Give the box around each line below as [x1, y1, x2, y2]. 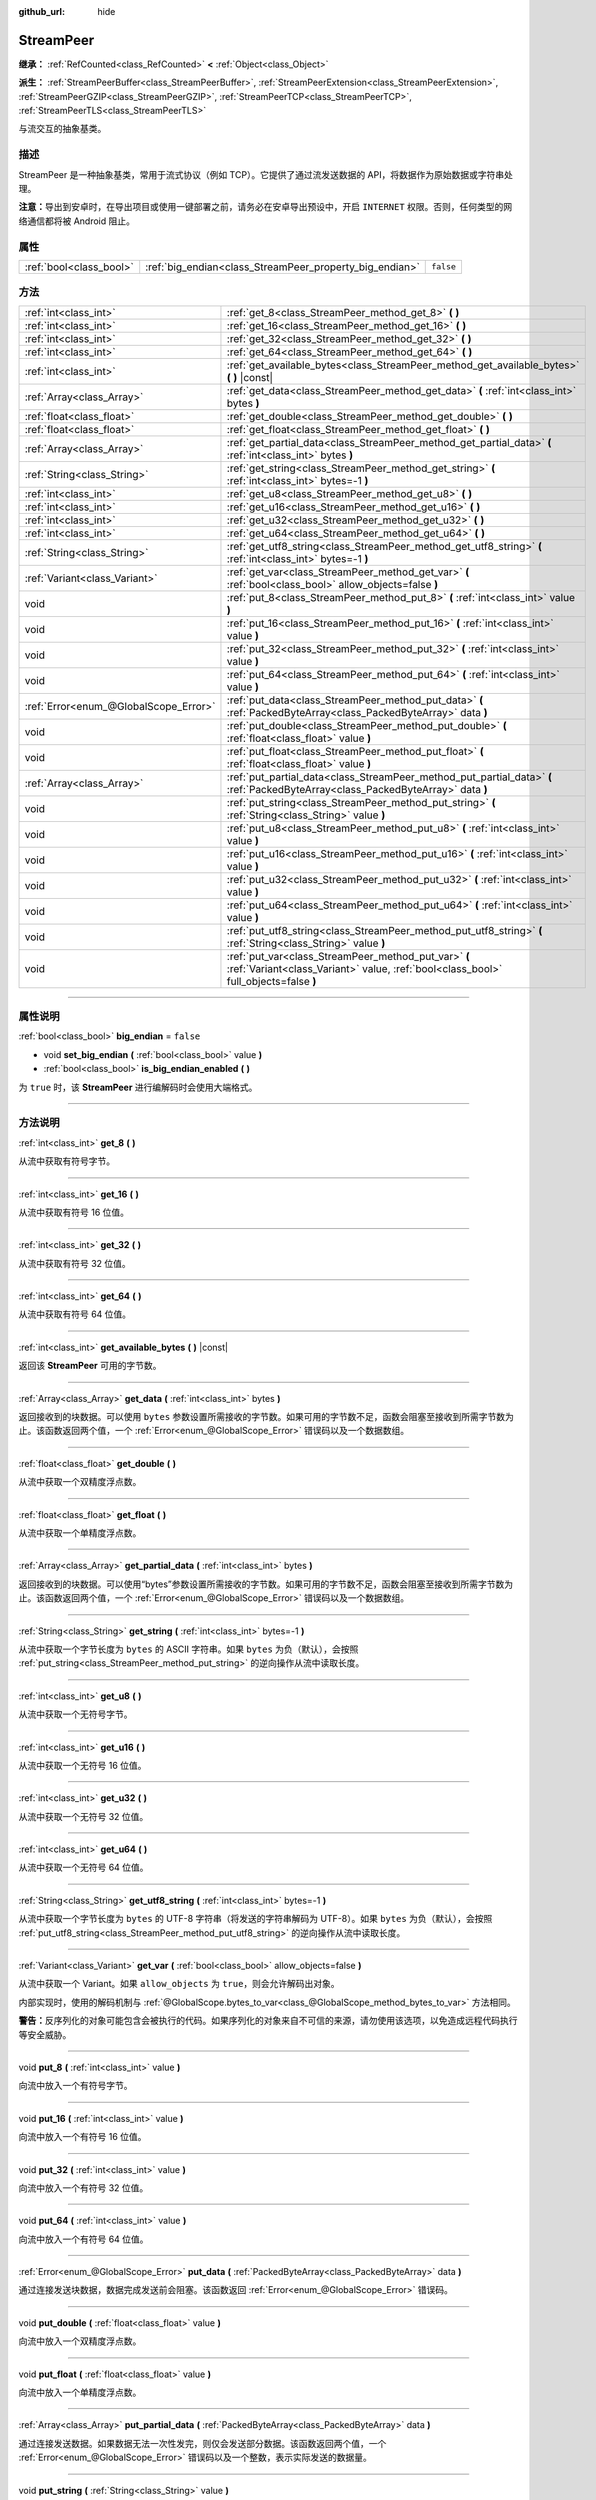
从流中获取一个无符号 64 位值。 [18, 1861, 149, 1874]
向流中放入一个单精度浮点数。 [18, 2386, 142, 2399]
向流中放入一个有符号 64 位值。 [18, 2233, 149, 2245]
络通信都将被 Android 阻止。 [18, 215, 135, 227]
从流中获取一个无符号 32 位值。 [18, 1810, 149, 1822]
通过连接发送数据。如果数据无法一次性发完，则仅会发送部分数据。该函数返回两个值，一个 [18, 2437, 387, 2449]
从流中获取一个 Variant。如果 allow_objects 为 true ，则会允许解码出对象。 [18, 1978, 340, 1990]
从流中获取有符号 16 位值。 [18, 1206, 130, 1218]
